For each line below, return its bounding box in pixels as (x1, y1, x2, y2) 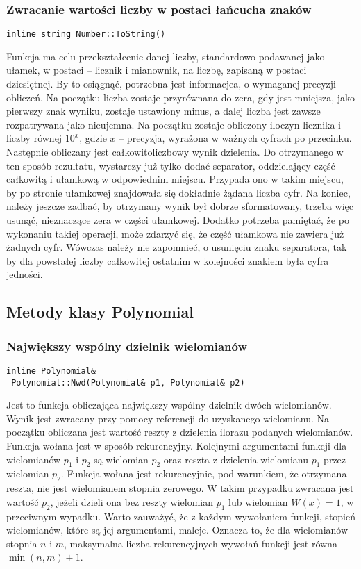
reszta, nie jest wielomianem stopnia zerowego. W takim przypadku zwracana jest (6, 481, 354, 495)
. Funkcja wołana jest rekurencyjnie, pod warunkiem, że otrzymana (60, 466, 347, 481)
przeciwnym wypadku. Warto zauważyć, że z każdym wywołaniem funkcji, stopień (6, 509, 356, 523)
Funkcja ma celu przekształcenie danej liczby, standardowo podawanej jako (6, 49, 325, 63)
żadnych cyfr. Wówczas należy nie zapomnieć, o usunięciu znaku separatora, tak (6, 240, 347, 254)
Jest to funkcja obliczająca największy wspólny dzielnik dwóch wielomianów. (6, 397, 332, 412)
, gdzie (79, 131, 107, 145)
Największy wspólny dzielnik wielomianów (6, 337, 247, 354)
